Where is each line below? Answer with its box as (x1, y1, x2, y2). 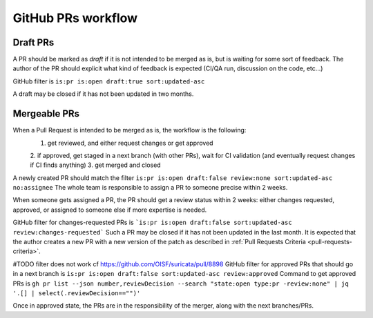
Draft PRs (12, 37, 55, 48)
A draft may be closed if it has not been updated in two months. (12, 90, 194, 98)
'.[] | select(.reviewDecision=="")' (12, 290, 141, 297)
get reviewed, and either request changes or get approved (47, 139, 213, 147)
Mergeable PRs (12, 108, 79, 120)
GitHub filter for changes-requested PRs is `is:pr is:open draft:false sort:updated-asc (12, 218, 293, 227)
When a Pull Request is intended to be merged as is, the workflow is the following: (12, 126, 247, 135)
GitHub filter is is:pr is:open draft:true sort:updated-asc (12, 77, 205, 86)
